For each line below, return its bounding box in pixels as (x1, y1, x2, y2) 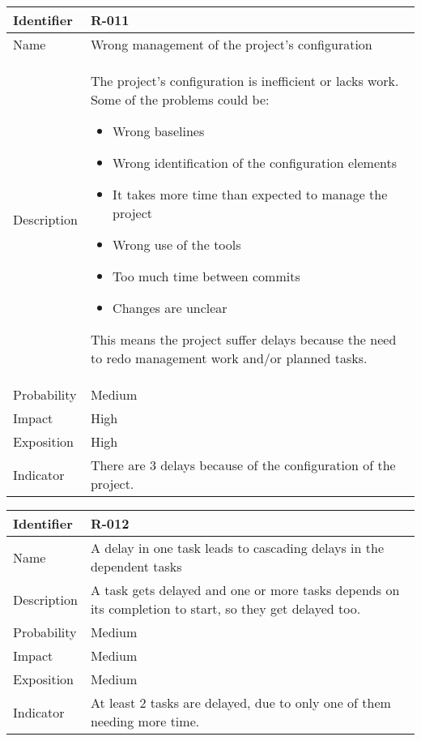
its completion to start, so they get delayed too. (90, 599, 361, 618)
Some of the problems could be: (90, 90, 270, 109)
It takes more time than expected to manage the (113, 185, 388, 203)
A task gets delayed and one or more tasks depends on (90, 580, 400, 599)
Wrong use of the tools (113, 235, 241, 254)
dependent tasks (90, 557, 182, 576)
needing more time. (90, 712, 200, 730)
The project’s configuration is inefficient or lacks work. (90, 71, 399, 90)
